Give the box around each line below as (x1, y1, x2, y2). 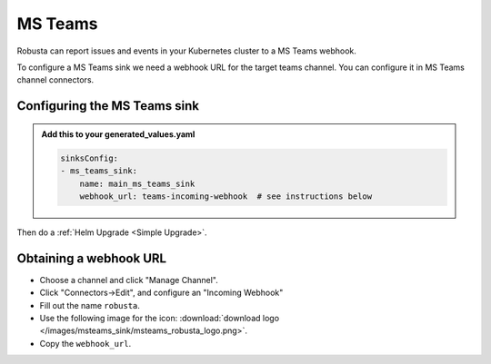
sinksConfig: (60, 152, 118, 163)
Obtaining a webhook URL (16, 251, 167, 266)
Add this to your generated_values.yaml (41, 128, 195, 140)
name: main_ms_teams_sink (79, 178, 195, 189)
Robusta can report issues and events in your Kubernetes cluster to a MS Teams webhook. (16, 45, 356, 56)
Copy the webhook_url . (39, 338, 132, 349)
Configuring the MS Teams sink (16, 98, 200, 113)
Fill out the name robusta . (39, 300, 141, 310)
